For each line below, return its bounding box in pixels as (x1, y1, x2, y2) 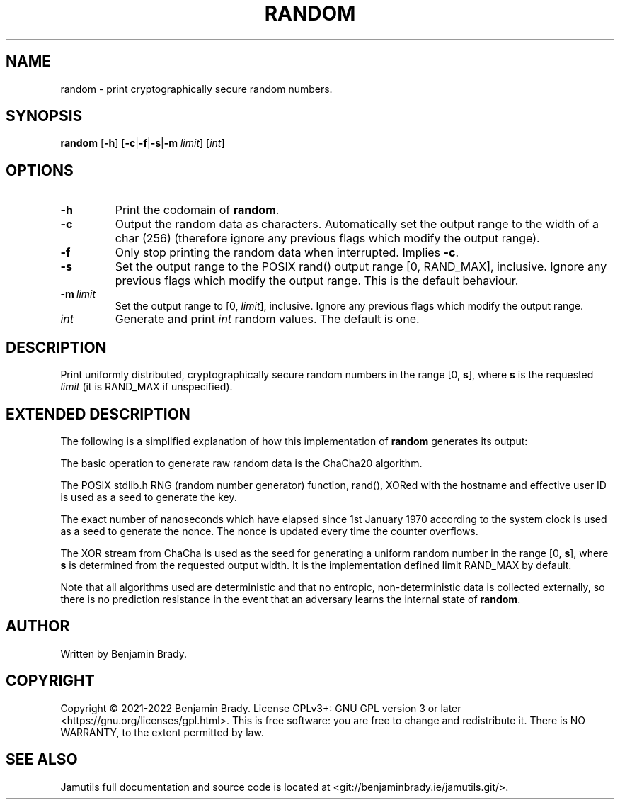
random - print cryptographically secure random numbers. (60, 82, 333, 95)
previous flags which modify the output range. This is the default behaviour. (115, 274, 519, 288)
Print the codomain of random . (115, 203, 280, 218)
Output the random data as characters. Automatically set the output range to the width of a (115, 217, 599, 232)
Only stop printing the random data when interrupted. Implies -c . (115, 245, 459, 260)
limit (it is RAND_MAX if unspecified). (60, 381, 233, 393)
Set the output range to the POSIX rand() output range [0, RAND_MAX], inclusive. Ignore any (115, 259, 607, 274)
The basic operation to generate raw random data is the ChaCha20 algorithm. (60, 456, 423, 469)
